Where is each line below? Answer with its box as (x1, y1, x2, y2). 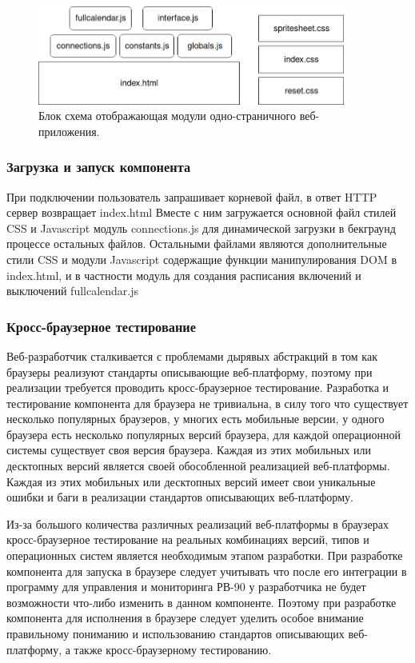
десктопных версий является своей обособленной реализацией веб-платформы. (6, 457, 390, 474)
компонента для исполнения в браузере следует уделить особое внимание (6, 609, 364, 626)
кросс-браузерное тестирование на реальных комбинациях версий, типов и (6, 531, 369, 548)
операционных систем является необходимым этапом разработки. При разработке (6, 547, 403, 564)
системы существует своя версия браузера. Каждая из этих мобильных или (6, 441, 371, 458)
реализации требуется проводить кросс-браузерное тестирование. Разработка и (6, 379, 389, 396)
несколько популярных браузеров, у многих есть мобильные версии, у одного (6, 410, 385, 427)
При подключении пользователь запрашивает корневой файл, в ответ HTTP (6, 188, 377, 205)
